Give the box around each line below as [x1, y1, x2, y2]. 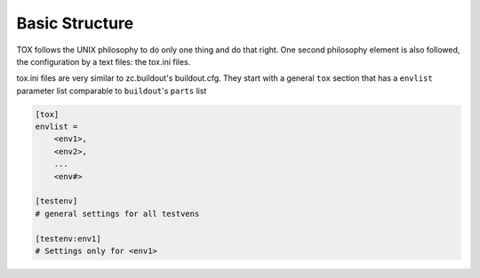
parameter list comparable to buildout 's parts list [16, 85, 207, 96]
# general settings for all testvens [35, 209, 200, 218]
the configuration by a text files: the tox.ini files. [16, 56, 191, 67]
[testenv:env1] [35, 234, 101, 243]
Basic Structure [16, 13, 134, 33]
